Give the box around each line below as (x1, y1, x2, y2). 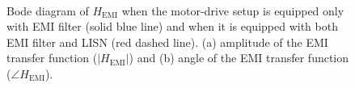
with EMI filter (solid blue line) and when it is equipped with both (6, 18, 338, 35)
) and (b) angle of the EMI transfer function (129, 49, 349, 66)
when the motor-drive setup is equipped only (121, 2, 344, 19)
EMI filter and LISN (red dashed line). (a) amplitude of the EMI (6, 33, 328, 50)
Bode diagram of (6, 2, 89, 19)
